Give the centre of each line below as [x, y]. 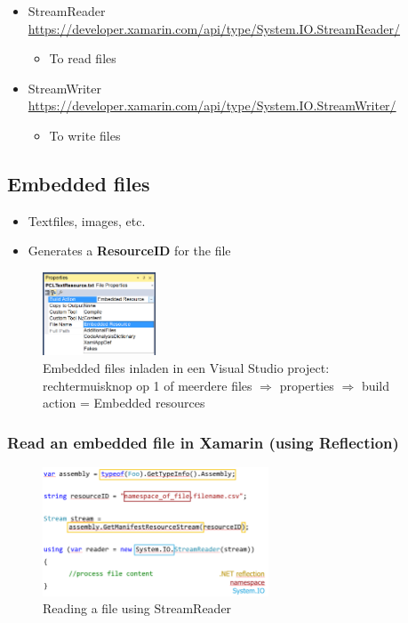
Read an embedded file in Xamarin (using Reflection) [203, 442]
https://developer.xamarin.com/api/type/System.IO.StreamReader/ [214, 28]
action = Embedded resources [124, 403]
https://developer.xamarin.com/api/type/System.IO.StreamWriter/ [212, 105]
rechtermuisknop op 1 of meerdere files [148, 385]
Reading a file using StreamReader [137, 608]
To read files [83, 58]
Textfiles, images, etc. [87, 220]
